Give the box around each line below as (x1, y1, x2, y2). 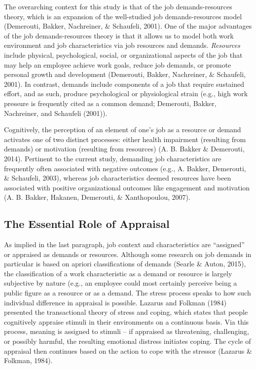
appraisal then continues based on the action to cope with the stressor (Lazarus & (4, 345, 252, 356)
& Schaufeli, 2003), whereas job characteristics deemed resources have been (4, 173, 231, 183)
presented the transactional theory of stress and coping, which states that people (4, 307, 248, 317)
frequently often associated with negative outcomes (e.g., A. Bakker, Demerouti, (4, 163, 246, 173)
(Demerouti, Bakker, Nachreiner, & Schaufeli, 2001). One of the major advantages (4, 21, 252, 31)
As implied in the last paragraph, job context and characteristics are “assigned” (4, 239, 245, 250)
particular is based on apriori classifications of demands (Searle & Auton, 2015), (4, 258, 246, 269)
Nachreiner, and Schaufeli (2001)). (4, 108, 108, 118)
